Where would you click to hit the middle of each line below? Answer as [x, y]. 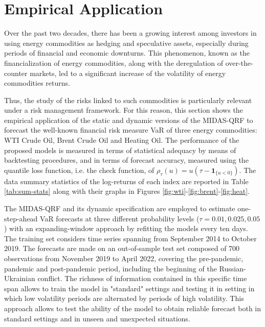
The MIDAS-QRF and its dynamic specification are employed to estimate [120, 208]
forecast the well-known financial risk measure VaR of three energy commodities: [131, 130]
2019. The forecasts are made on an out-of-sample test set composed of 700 [122, 248]
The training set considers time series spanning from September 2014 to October [130, 238]
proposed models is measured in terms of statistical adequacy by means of [120, 150]
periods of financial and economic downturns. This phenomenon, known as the [127, 53]
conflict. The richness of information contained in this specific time [142, 278]
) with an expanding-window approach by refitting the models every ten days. [126, 228]
